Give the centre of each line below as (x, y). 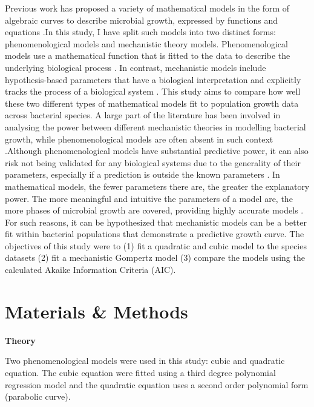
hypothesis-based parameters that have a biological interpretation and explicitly (153, 79)
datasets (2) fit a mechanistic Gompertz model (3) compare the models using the (155, 257)
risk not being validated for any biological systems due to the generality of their (153, 162)
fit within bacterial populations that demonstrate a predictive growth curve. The (155, 234)
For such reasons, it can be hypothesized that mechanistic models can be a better (156, 222)
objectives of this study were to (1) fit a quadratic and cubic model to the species (156, 245)
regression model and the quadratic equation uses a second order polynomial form (157, 384)
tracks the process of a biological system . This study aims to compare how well (153, 91)
